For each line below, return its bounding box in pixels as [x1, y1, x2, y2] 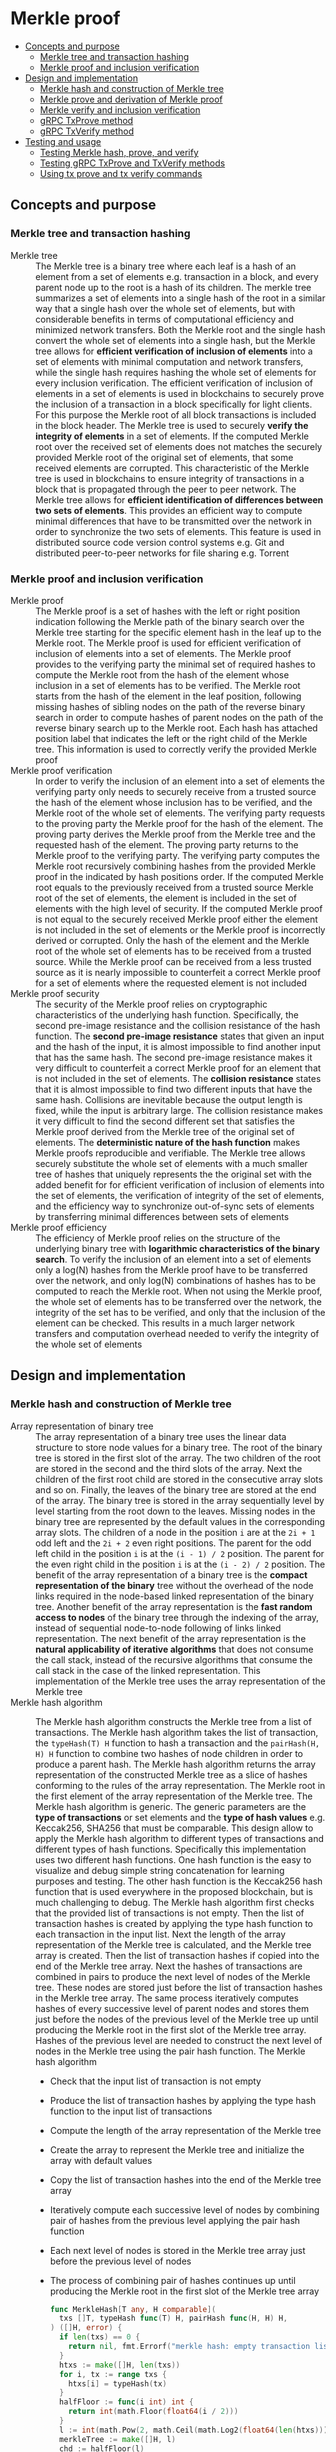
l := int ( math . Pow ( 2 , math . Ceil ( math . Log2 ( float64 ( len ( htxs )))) [59, 2425, 333, 2435]
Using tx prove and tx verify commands [39, 167, 203, 179]
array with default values [49, 2154, 153, 2166]
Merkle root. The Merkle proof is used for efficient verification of [35, 637, 302, 649]
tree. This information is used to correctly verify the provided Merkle [35, 743, 317, 755]
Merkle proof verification [10, 764, 113, 776]
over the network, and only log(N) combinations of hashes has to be [35, 1274, 317, 1286]
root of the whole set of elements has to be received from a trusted [35, 945, 312, 957]
